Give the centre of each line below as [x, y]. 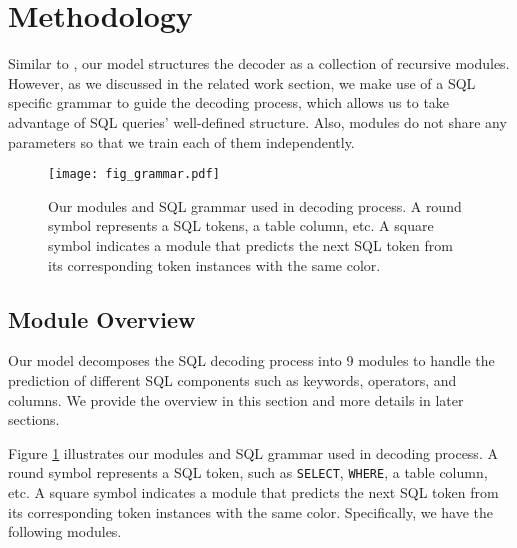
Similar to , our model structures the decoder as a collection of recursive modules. [259, 63]
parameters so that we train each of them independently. [181, 141]
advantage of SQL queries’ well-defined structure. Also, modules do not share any [257, 121]
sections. [34, 419]
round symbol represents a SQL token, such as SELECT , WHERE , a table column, [248, 472]
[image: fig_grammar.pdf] [134, 174]
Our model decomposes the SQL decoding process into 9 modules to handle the [251, 360]
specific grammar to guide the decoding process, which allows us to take [229, 102]
